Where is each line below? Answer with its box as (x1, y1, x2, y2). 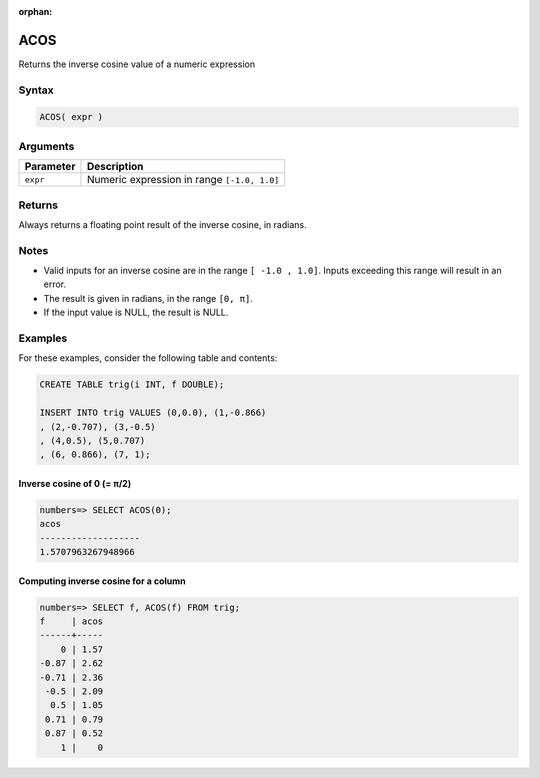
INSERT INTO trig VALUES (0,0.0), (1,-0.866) (39, 407, 267, 419)
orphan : (18, 6, 53, 17)
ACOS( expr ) (39, 111, 104, 123)
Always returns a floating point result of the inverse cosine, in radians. (18, 218, 307, 230)
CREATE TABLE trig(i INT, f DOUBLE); (39, 379, 225, 390)
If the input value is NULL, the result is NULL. (43, 306, 229, 319)
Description (86, 160, 144, 174)
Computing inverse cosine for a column (18, 575, 186, 587)
